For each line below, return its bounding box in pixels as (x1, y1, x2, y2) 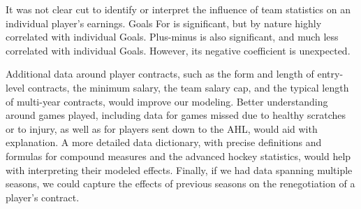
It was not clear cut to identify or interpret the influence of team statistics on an (6, 2, 351, 16)
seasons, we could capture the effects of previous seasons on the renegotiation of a (6, 176, 355, 191)
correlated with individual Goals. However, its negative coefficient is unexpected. (6, 43, 351, 57)
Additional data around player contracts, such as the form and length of (6, 66, 314, 81)
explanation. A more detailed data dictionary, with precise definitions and (6, 135, 322, 150)
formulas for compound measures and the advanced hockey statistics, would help (6, 148, 351, 163)
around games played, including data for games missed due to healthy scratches (6, 108, 346, 122)
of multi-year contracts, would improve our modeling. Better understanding (6, 94, 328, 108)
